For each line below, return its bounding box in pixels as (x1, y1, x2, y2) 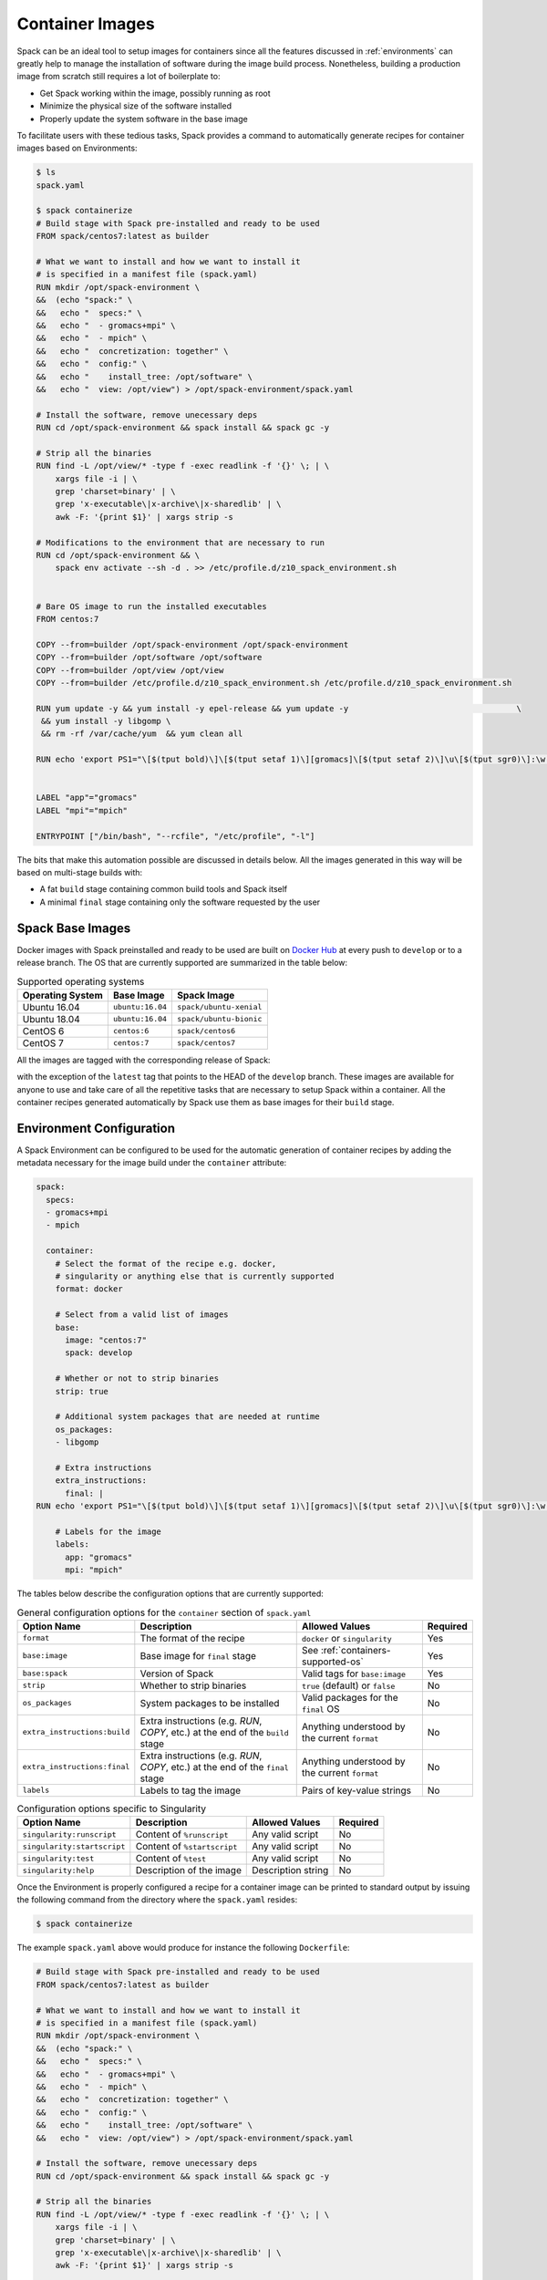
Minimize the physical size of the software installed (39, 100, 232, 111)
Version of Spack (139, 1667, 214, 1680)
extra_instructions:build (22, 1727, 130, 1737)
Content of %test (135, 1852, 207, 1865)
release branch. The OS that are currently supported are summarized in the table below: (16, 958, 348, 969)
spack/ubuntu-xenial (177, 1002, 263, 1012)
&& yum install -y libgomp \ (41, 716, 171, 727)
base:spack (22, 1669, 68, 1678)
